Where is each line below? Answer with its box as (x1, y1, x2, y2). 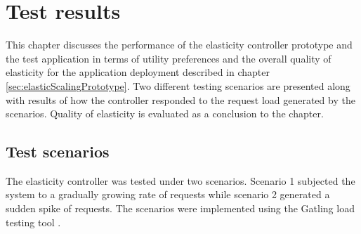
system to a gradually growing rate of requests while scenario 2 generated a (6, 187, 330, 202)
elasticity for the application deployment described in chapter (6, 65, 270, 79)
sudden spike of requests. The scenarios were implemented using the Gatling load (6, 201, 355, 216)
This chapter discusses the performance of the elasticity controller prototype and (6, 37, 353, 52)
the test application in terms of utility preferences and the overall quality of (6, 51, 332, 65)
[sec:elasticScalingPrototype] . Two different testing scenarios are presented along (6, 78, 350, 93)
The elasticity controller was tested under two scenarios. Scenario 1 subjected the (6, 173, 355, 188)
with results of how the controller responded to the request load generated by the (6, 92, 355, 107)
